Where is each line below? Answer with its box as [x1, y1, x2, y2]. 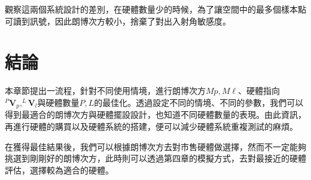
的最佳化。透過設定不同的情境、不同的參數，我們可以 [94, 96, 304, 108]
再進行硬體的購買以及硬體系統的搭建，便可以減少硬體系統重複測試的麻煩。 [5, 120, 298, 132]
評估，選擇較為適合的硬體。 [5, 163, 114, 176]
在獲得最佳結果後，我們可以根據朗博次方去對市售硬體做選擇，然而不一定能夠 [5, 140, 306, 152]
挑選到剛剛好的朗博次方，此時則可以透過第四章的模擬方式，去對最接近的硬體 [5, 152, 306, 164]
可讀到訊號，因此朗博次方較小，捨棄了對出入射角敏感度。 [5, 14, 231, 27]
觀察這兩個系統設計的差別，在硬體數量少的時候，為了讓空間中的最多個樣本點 [5, 3, 306, 15]
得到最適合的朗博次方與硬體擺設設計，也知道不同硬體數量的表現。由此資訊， [5, 108, 306, 121]
